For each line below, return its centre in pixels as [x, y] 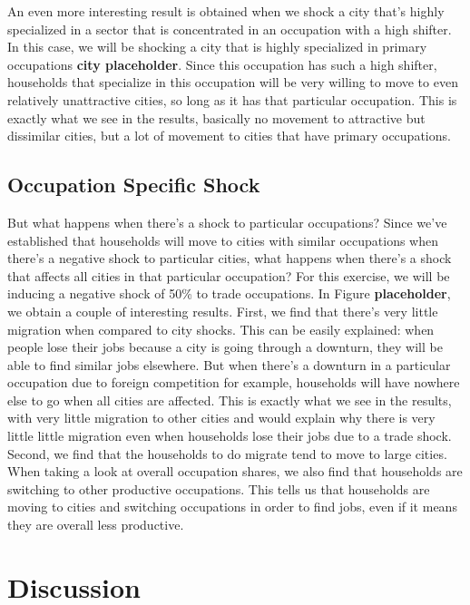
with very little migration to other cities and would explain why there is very [221, 418]
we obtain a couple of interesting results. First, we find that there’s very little [223, 311]
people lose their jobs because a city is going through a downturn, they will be [225, 347]
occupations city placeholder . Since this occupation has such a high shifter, [222, 64]
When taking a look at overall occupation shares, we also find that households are [235, 471]
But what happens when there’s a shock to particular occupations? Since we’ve [227, 222]
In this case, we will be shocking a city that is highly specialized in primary [217, 47]
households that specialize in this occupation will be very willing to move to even [233, 82]
